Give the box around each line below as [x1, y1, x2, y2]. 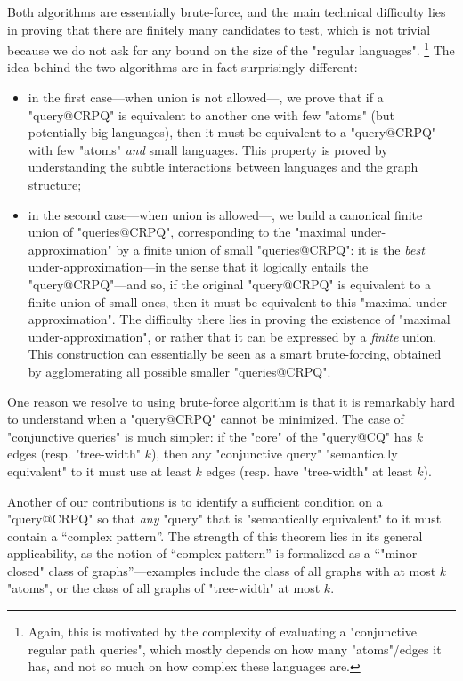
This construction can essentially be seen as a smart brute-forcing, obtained [28, 345, 442, 363]
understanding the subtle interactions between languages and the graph [28, 158, 418, 176]
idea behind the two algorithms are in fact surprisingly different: [7, 58, 358, 77]
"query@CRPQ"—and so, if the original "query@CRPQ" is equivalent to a [28, 274, 431, 293]
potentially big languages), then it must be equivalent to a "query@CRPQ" [28, 123, 437, 142]
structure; [28, 175, 82, 193]
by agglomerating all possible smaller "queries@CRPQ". [28, 361, 331, 380]
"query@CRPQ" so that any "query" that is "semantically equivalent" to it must [7, 509, 442, 528]
